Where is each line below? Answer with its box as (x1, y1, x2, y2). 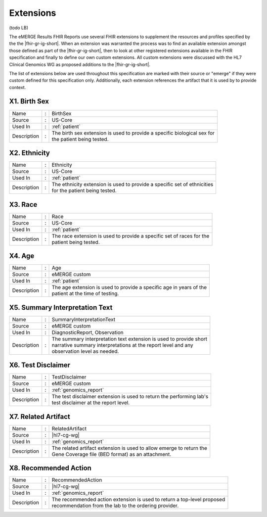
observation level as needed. (51, 348, 119, 355)
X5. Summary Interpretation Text (9, 303, 113, 312)
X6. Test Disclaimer (9, 361, 71, 370)
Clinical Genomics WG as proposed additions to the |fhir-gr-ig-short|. (9, 61, 151, 67)
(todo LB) (9, 25, 29, 31)
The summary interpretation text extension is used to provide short (51, 335, 208, 342)
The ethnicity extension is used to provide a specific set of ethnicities (51, 181, 214, 188)
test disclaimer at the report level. (51, 399, 130, 406)
